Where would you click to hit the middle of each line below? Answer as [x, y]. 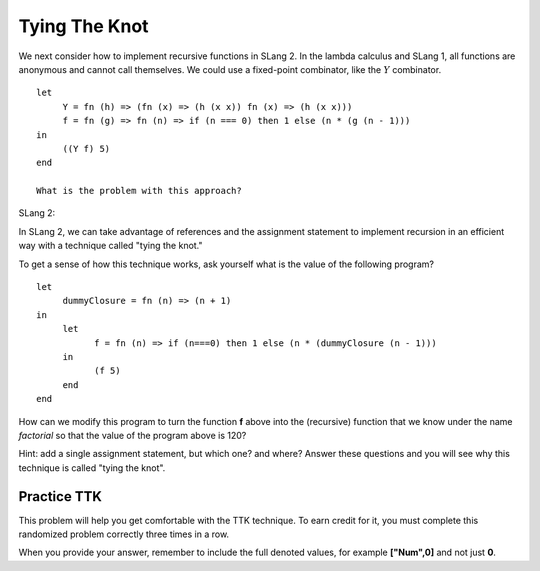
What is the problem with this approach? [139, 191]
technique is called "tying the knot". [92, 467]
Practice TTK [60, 496]
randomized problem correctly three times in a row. [124, 534]
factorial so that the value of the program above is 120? [132, 435]
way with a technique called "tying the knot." [111, 246]
